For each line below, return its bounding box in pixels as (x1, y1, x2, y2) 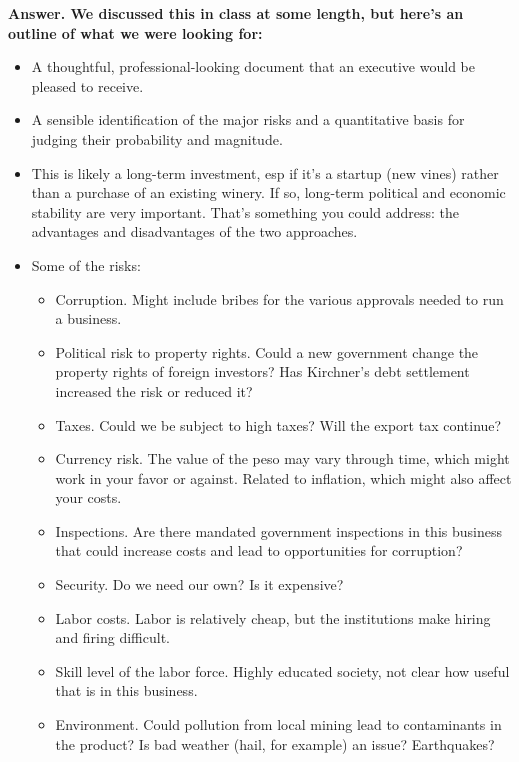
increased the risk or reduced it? (55, 380, 253, 401)
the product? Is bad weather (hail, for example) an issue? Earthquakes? (55, 733, 495, 754)
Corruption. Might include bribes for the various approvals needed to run (55, 288, 504, 309)
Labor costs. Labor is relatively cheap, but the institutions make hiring (55, 607, 491, 628)
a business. (55, 308, 122, 329)
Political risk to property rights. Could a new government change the (55, 341, 479, 362)
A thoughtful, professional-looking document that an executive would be (31, 56, 475, 77)
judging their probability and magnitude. (31, 128, 283, 149)
